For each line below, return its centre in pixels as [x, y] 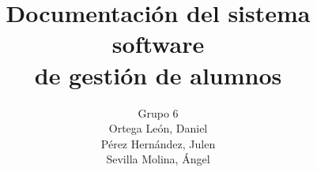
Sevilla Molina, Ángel [158, 159]
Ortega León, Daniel [158, 128]
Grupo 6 [158, 112]
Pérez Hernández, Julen [158, 143]
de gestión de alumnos [158, 75]
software [158, 44]
